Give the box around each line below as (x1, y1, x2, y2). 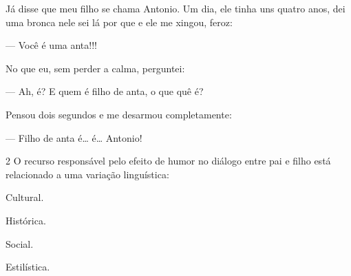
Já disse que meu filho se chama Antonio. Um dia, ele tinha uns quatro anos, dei (6, 1, 345, 15)
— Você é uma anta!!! (6, 38, 97, 52)
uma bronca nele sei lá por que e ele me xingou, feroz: (6, 14, 233, 29)
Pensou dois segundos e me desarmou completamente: (6, 107, 232, 121)
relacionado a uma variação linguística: (6, 167, 169, 181)
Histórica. (6, 213, 46, 227)
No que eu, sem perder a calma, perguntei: (6, 61, 185, 75)
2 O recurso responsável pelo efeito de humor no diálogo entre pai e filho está (6, 153, 331, 168)
